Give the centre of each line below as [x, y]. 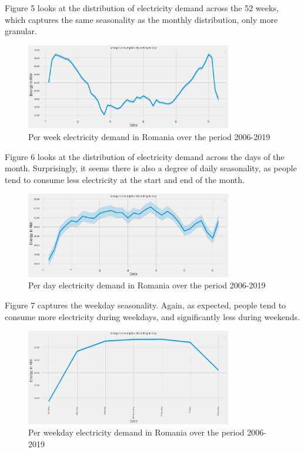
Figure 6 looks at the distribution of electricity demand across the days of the [145, 156]
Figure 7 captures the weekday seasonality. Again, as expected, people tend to [146, 305]
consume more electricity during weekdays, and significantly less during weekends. [152, 316]
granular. [21, 31]
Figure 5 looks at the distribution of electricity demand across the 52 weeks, [142, 8]
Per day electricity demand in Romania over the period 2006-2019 [147, 285]
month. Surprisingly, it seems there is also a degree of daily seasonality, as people [151, 168]
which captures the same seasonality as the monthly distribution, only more [141, 19]
